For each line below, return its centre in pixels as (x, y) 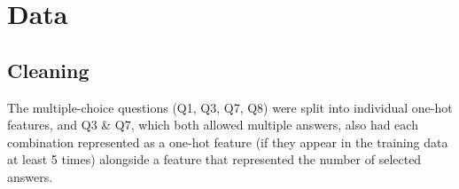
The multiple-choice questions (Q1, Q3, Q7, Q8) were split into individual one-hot (230, 107)
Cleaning (48, 70)
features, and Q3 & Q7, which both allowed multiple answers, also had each (213, 125)
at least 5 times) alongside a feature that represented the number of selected (214, 159)
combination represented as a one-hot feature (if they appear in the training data (228, 142)
